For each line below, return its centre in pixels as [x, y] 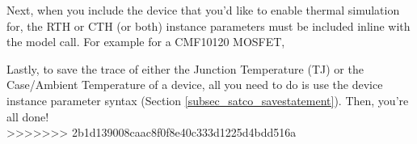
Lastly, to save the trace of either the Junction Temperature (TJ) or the [185, 68]
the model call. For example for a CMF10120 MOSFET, [146, 42]
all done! [28, 116]
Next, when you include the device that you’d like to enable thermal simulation [203, 10]
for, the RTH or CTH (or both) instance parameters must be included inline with [208, 25]
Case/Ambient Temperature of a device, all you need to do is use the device [195, 85]
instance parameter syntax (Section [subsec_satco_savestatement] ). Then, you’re [208, 100]
